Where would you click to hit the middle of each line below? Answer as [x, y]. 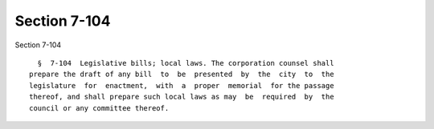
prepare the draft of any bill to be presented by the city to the [182, 75]
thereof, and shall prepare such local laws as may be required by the [182, 97]
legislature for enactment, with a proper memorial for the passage [182, 85]
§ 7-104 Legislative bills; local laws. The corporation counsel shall [186, 63]
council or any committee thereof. [99, 108]
